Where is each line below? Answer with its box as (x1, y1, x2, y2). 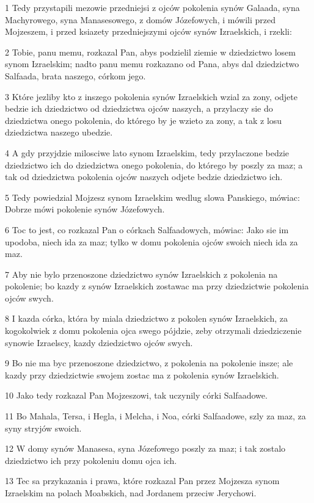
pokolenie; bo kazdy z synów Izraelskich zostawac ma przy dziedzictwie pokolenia (5, 280, 309, 292)
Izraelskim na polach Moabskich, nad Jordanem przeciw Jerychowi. (5, 487, 257, 499)
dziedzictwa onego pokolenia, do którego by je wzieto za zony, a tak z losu (5, 114, 282, 126)
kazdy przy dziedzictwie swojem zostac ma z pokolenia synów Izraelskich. (5, 368, 279, 381)
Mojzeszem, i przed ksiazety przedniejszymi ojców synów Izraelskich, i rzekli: (5, 25, 292, 38)
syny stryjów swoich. (5, 421, 82, 434)
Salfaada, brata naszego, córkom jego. (5, 69, 146, 82)
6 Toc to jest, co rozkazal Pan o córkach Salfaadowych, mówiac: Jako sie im (5, 223, 289, 236)
